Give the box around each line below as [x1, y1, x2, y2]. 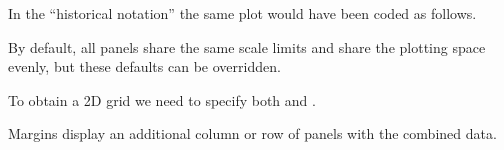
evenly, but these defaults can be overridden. [8, 56, 281, 77]
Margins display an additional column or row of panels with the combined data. [8, 123, 497, 144]
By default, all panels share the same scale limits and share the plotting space [8, 36, 486, 57]
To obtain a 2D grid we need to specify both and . [8, 89, 316, 110]
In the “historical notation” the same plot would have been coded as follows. [8, 3, 477, 23]
